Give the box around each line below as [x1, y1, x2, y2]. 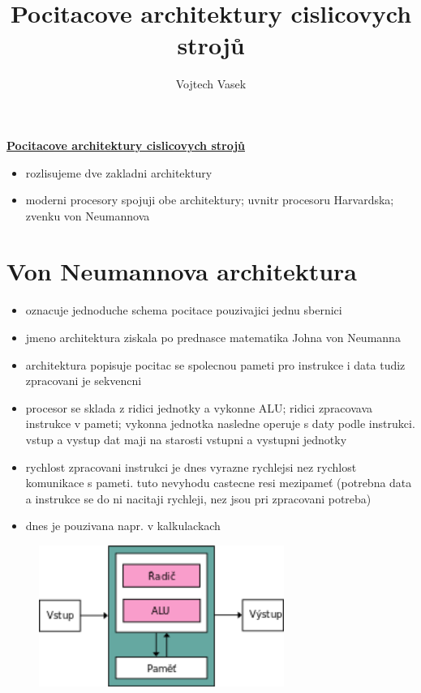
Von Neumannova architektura [6, 255, 358, 288]
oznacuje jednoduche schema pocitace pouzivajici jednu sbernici [25, 302, 342, 319]
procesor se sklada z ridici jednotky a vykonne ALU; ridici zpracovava [25, 399, 373, 416]
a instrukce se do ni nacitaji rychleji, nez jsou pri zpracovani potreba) [25, 490, 372, 507]
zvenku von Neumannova [25, 207, 150, 224]
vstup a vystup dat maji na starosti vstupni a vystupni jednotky [25, 430, 347, 447]
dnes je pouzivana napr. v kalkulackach [25, 517, 221, 534]
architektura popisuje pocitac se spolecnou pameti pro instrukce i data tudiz [25, 356, 406, 373]
